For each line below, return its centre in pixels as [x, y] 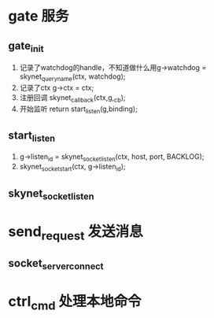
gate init [26, 46]
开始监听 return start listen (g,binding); [78, 109]
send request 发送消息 [76, 233]
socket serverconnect [56, 264]
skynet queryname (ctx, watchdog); [72, 77]
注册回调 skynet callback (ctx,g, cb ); [72, 98]
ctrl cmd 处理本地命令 [75, 303]
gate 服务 [39, 16]
